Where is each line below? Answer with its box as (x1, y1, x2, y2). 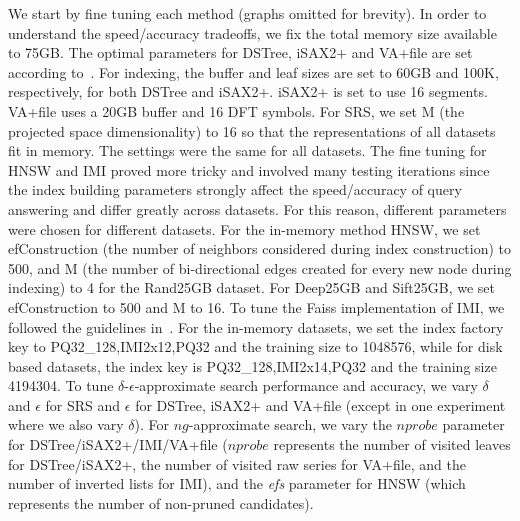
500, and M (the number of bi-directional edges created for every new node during (8, 257, 512, 278)
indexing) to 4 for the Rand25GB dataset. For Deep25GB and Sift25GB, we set (8, 277, 496, 298)
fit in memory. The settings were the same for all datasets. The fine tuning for (8, 140, 487, 161)
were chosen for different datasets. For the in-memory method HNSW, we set (8, 218, 481, 239)
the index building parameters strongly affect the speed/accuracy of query (8, 179, 462, 200)
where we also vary (8, 414, 124, 435)
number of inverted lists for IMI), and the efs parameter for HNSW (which (8, 473, 466, 494)
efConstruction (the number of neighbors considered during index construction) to (8, 238, 512, 259)
